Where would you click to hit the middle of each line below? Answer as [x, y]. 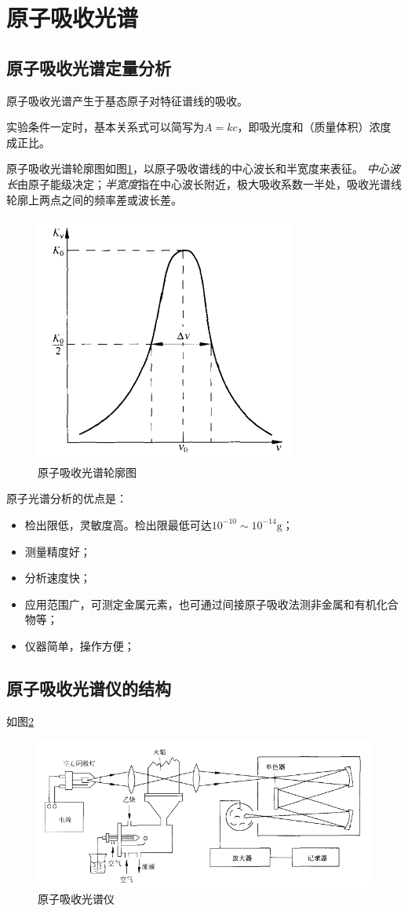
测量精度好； [58, 551]
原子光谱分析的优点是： [67, 498]
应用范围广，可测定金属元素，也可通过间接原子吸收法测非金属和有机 [200, 604]
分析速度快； [58, 578]
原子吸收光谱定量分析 [89, 67]
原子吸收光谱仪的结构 [89, 688]
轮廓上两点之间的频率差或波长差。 [94, 199]
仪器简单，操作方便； [80, 645]
